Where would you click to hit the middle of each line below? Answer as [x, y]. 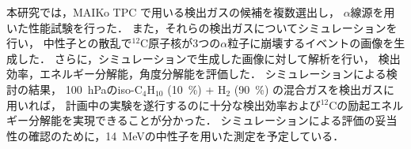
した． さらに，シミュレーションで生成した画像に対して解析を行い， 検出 [209, 58]
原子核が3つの [185, 43]
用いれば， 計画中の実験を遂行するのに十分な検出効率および [164, 104]
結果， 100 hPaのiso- [81, 89]
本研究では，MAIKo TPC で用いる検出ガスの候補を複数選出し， [173, 12]
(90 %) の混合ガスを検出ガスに [314, 89]
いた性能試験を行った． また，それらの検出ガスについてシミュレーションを [202, 27]
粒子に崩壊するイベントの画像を [311, 43]
